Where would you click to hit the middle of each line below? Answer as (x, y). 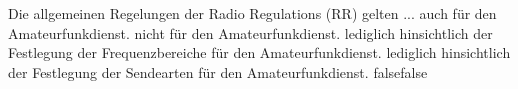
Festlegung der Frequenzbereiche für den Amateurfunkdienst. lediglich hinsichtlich (259, 52)
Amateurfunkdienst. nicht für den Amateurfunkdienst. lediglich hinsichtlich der (250, 32)
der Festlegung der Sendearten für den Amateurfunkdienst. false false (218, 71)
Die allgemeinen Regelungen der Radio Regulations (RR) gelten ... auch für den (252, 13)
